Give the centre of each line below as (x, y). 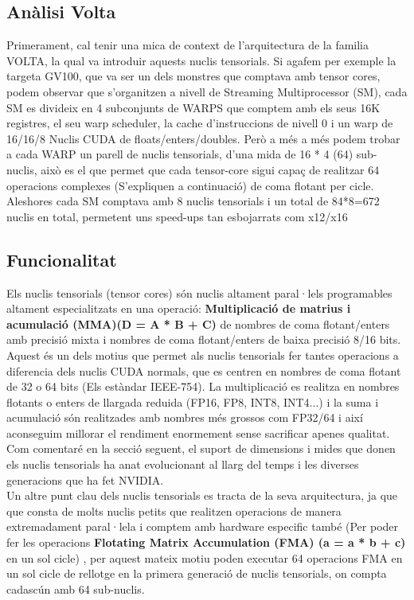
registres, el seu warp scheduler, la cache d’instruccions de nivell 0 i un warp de (200, 123)
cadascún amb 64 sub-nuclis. (76, 588)
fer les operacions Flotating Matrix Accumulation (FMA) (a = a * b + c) (206, 542)
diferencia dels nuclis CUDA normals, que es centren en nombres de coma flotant (204, 370)
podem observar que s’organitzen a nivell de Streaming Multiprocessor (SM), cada (207, 91)
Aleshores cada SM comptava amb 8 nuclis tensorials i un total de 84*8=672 (193, 201)
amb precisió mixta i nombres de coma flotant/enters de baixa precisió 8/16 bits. (204, 339)
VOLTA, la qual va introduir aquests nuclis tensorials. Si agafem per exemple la (201, 60)
